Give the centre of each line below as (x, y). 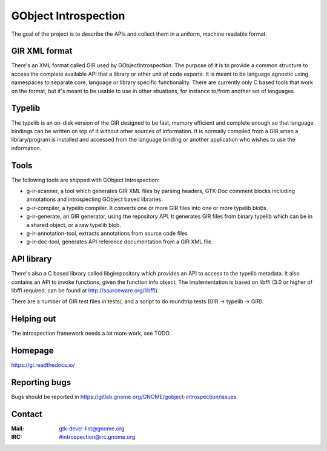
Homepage (32, 351)
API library (31, 259)
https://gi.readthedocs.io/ (43, 365)
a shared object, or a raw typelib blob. (74, 225)
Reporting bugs (41, 382)
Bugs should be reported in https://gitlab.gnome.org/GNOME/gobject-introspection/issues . (125, 397)
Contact (27, 414)
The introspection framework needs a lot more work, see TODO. (91, 334)
